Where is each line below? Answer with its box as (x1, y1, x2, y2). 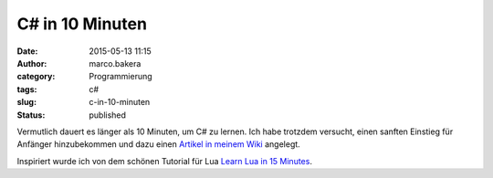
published (89, 110, 127, 120)
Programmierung (89, 71, 152, 82)
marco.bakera (89, 58, 142, 68)
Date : (16, 46, 38, 57)
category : (16, 71, 56, 82)
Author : (16, 58, 47, 68)
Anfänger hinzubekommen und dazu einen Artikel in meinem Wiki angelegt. (16, 139, 300, 150)
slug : (16, 97, 37, 108)
